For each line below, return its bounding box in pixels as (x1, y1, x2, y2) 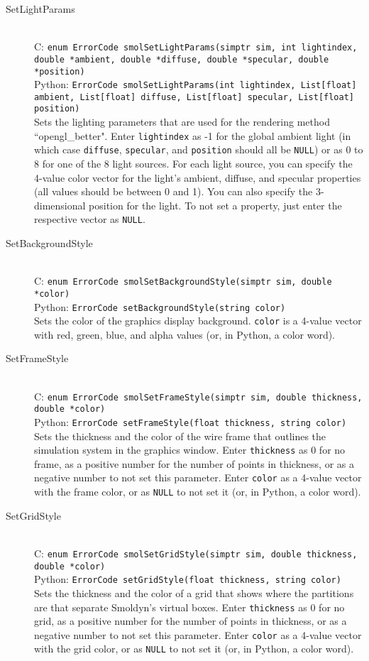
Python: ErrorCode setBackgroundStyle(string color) (34, 299, 286, 314)
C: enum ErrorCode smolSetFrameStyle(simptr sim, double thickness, (34, 388, 363, 403)
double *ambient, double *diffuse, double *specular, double (34, 54, 329, 65)
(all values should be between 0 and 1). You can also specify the (34, 184, 313, 199)
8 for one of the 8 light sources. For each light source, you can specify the (34, 156, 353, 171)
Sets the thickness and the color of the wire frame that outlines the (34, 428, 326, 443)
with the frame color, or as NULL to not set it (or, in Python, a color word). (34, 484, 361, 499)
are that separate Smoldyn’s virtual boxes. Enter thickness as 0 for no (34, 599, 345, 614)
